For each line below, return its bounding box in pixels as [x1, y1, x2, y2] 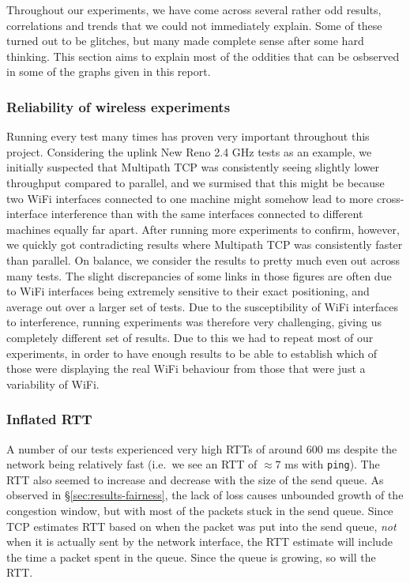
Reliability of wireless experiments [6, 96, 231, 116]
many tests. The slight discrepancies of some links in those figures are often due [6, 267, 392, 284]
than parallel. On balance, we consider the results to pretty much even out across [6, 251, 400, 268]
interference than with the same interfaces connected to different [51, 205, 363, 222]
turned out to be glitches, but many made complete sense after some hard [6, 32, 364, 49]
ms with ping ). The [284, 456, 380, 472]
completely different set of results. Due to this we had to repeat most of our [6, 329, 374, 345]
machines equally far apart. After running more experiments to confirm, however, [6, 220, 400, 237]
